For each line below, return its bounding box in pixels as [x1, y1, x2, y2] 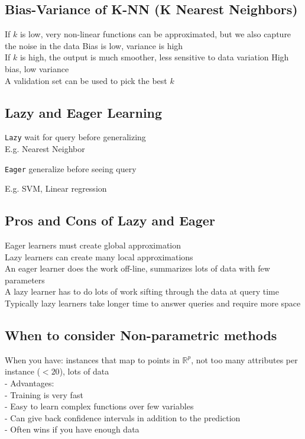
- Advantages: [5, 377, 54, 389]
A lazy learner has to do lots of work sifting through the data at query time [5, 285, 279, 298]
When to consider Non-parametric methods [5, 326, 277, 344]
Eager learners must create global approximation [5, 239, 181, 251]
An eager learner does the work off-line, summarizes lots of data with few [5, 262, 270, 275]
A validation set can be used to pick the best [5, 74, 167, 86]
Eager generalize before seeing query [5, 162, 137, 175]
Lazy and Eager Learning [5, 103, 163, 121]
